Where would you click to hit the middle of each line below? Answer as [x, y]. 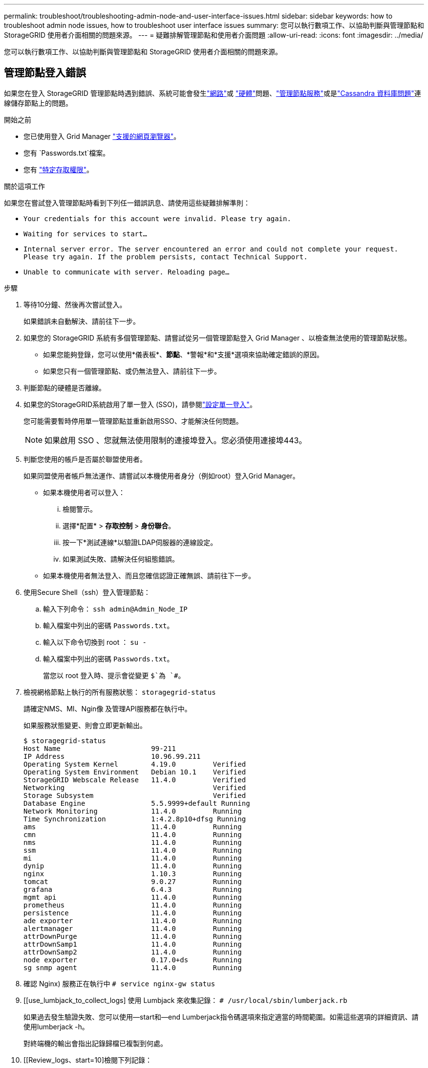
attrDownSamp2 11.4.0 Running [133, 952]
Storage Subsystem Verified [135, 795]
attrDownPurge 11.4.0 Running [133, 936]
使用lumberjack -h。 [56, 1026]
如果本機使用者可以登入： [84, 492]
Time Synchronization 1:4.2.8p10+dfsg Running [135, 819]
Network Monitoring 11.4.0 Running [133, 811]
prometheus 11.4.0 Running [133, 905]
